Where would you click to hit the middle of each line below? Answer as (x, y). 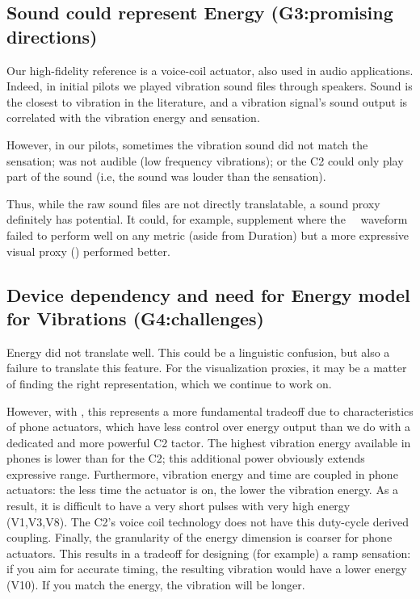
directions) (52, 36)
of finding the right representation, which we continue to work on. (169, 383)
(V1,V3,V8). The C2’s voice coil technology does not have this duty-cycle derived (208, 521)
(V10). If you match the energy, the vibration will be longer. (156, 585)
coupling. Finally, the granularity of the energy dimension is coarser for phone (199, 537)
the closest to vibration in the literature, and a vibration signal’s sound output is (207, 101)
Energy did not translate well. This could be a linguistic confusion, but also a (198, 352)
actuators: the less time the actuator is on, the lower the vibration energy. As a (203, 490)
